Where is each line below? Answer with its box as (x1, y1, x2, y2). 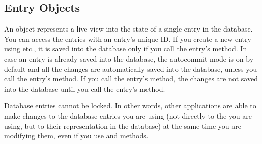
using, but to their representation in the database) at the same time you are (4, 120, 241, 131)
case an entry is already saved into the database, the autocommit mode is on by (4, 53, 254, 64)
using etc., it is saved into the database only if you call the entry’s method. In (4, 43, 247, 54)
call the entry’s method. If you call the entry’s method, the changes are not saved (4, 73, 258, 84)
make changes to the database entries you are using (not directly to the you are (4, 110, 252, 121)
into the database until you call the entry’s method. (4, 83, 165, 94)
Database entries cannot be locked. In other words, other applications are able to (4, 100, 256, 111)
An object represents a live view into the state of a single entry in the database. (4, 23, 253, 34)
